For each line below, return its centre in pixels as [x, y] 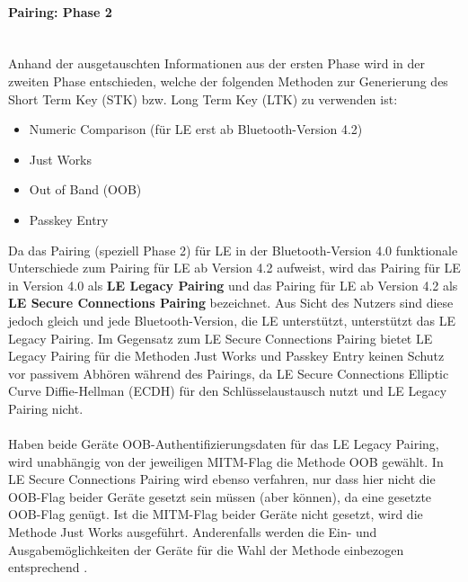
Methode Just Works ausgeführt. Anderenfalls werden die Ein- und [193, 532]
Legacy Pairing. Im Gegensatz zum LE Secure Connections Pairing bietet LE [221, 338]
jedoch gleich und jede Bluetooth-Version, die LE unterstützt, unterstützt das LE [232, 320]
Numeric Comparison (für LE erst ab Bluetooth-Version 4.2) [196, 129]
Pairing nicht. [46, 408]
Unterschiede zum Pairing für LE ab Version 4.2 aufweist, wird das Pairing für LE [234, 268]
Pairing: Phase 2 [60, 11]
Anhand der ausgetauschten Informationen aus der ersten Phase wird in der [217, 63]
